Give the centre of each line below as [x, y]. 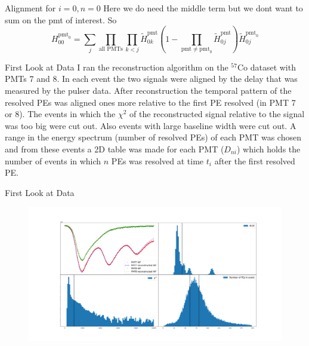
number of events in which [53, 160]
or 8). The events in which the [60, 114]
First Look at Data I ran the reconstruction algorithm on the [117, 67]
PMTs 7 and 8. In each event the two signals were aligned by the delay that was [151, 79]
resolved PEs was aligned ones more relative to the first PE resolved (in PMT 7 [150, 102]
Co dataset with [266, 67]
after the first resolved [255, 160]
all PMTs [111, 49]
